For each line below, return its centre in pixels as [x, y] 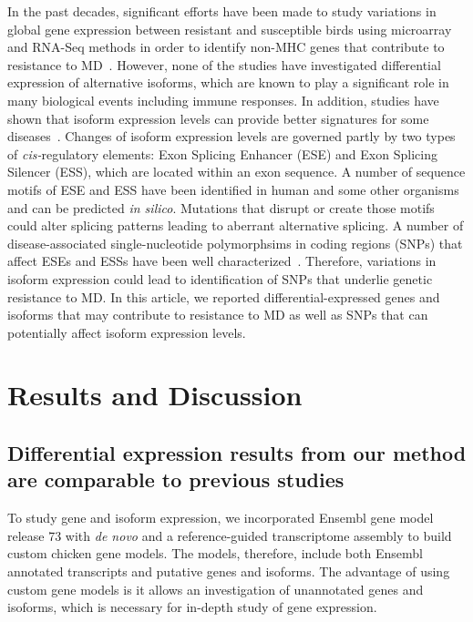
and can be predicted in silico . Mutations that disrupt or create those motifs [221, 207]
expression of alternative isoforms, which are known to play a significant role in [228, 82]
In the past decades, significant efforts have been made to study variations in [222, 11]
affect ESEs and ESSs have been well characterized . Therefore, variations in [222, 261]
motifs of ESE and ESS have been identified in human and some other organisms [233, 189]
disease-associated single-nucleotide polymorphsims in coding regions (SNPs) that [235, 243]
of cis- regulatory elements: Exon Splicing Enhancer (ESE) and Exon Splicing [222, 153]
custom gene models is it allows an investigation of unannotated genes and [216, 589]
